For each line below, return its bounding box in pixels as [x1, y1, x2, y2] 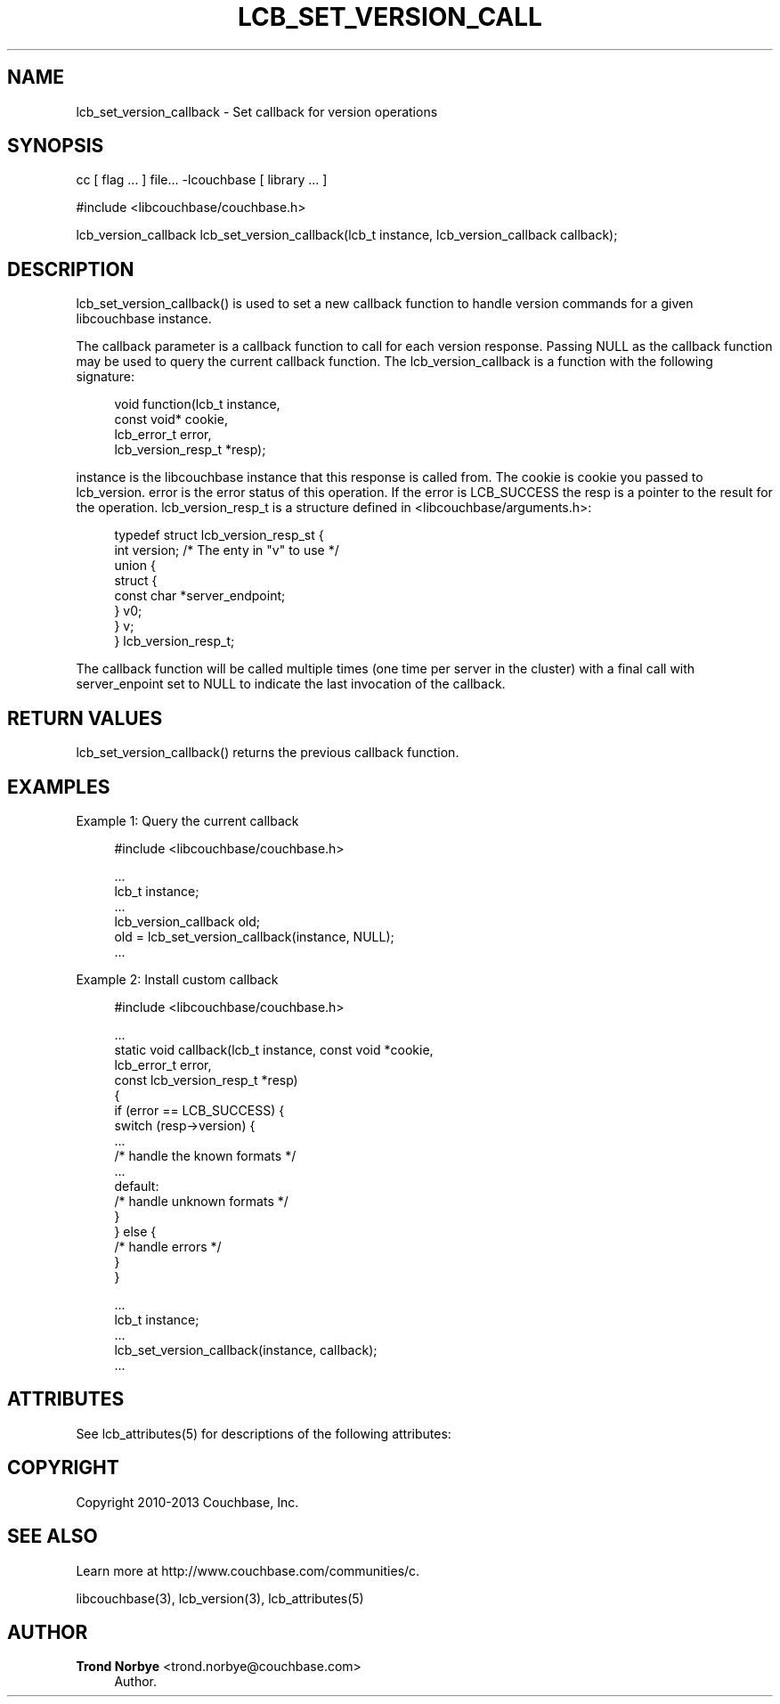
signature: [76, 369, 134, 385]
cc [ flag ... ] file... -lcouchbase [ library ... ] [76, 172, 328, 188]
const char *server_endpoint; [114, 588, 286, 604]
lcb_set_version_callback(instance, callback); [114, 1341, 378, 1357]
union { [114, 558, 156, 574]
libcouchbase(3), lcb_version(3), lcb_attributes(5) [76, 1590, 364, 1606]
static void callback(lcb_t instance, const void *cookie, [114, 1041, 434, 1057]
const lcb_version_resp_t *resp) [114, 1072, 298, 1088]
